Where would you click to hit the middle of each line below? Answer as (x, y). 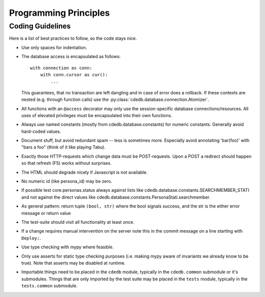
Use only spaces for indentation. (54, 47)
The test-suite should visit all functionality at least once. (78, 222)
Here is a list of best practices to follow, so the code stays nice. (73, 38)
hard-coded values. (41, 131)
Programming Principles (59, 13)
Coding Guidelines (40, 26)
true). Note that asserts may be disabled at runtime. (73, 263)
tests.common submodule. (50, 286)
